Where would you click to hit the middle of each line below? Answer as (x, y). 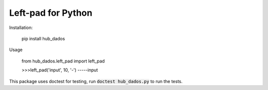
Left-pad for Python (51, 13)
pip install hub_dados (43, 38)
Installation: (21, 28)
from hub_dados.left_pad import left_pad (63, 61)
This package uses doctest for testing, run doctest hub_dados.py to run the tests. (96, 81)
